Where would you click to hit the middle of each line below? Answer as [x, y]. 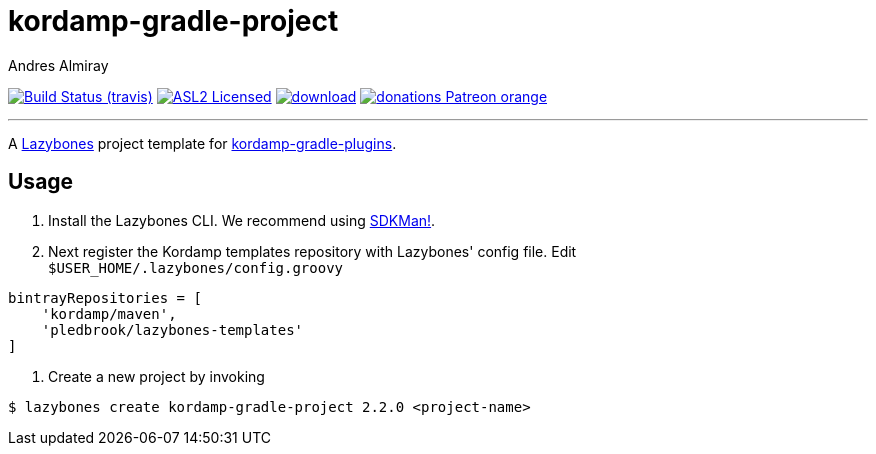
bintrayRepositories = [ [105, 297]
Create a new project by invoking [156, 376]
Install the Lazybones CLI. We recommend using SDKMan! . [242, 220]
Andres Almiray [58, 65]
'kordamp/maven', [109, 313]
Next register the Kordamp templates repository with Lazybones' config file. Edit [312, 251]
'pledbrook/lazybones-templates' [172, 329]
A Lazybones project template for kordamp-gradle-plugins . [202, 143]
